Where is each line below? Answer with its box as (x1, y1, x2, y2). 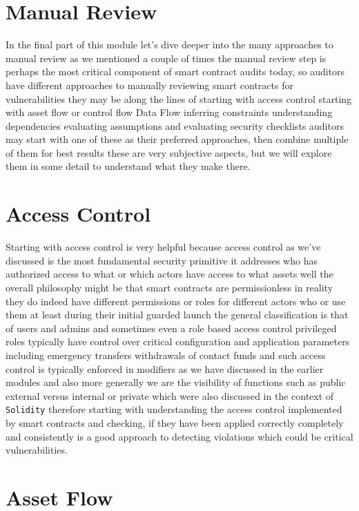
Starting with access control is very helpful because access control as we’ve (6, 240, 321, 254)
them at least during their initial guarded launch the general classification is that (6, 307, 349, 322)
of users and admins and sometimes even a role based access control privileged (6, 320, 337, 335)
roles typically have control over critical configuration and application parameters (6, 334, 350, 349)
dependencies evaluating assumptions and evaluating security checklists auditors (6, 118, 344, 133)
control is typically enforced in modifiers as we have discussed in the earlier (6, 361, 324, 376)
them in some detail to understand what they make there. (6, 159, 251, 173)
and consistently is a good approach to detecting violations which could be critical (6, 429, 353, 443)
